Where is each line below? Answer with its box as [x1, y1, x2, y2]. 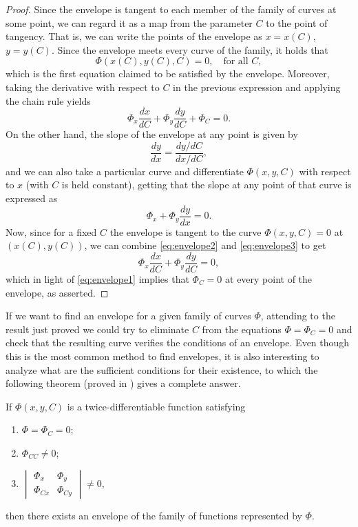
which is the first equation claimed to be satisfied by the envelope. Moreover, [6, 66, 330, 81]
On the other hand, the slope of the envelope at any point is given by [6, 127, 298, 141]
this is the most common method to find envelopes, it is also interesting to [6, 348, 319, 363]
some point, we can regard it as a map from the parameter [6, 15, 253, 30]
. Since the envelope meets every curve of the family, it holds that [51, 42, 328, 57]
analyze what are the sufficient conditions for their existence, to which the [6, 362, 318, 377]
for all [223, 57, 249, 67]
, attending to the [260, 308, 335, 323]
